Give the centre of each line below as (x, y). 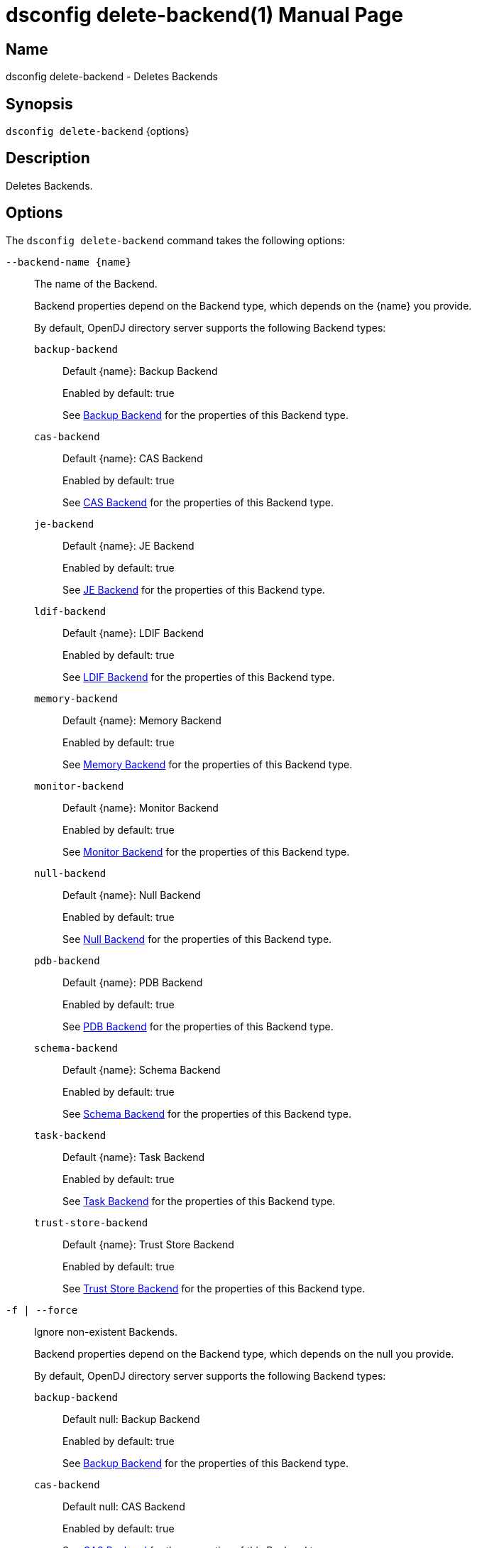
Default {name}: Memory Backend (142, 720)
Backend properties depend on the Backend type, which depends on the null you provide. (244, 1353)
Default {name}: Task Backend (134, 1157)
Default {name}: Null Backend (132, 895)
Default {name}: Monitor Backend (141, 807)
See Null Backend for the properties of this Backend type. (197, 939)
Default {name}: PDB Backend (133, 982)
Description (48, 158)
